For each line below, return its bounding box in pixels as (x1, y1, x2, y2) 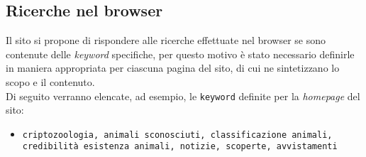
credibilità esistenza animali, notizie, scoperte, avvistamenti (22, 141, 338, 152)
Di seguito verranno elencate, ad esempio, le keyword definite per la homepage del (6, 88, 360, 103)
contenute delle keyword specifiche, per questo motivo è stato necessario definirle (6, 46, 355, 61)
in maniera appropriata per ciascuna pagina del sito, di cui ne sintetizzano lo (6, 60, 340, 75)
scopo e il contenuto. (6, 74, 95, 89)
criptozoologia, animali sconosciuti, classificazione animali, (22, 129, 333, 140)
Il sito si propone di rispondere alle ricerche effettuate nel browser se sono (6, 33, 326, 48)
